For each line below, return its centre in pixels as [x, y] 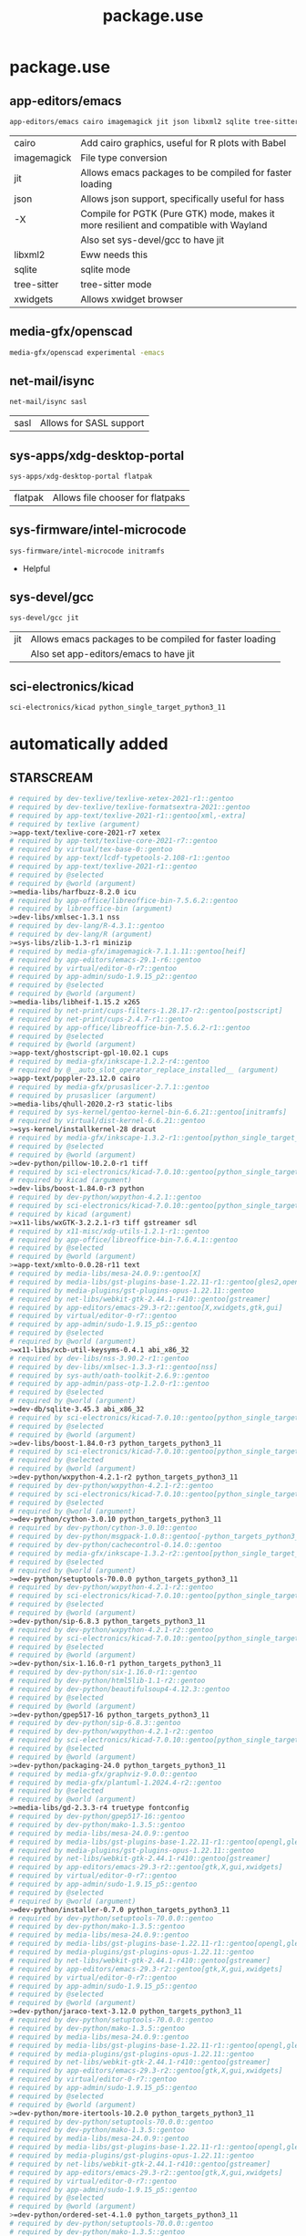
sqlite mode [106, 269]
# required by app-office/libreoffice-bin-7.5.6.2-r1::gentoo [130, 1027]
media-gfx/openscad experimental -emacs [87, 352]
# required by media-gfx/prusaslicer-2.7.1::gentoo [109, 1087]
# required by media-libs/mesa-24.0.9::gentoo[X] [106, 1274]
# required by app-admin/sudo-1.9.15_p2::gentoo [103, 977]
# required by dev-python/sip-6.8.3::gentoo [95, 1723]
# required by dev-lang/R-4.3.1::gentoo [87, 926]
